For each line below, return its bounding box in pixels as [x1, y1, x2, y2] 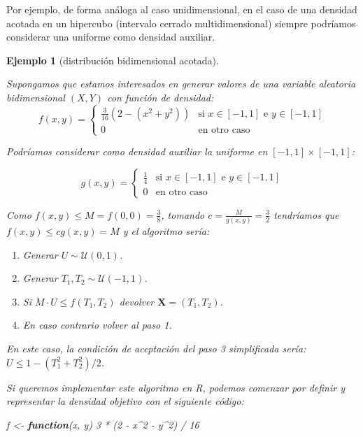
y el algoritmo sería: [122, 224, 210, 238]
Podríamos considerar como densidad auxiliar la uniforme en [6, 144, 268, 159]
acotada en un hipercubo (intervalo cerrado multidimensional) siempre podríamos [6, 15, 356, 30]
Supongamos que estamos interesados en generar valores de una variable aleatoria [6, 76, 356, 91]
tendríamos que [273, 207, 339, 222]
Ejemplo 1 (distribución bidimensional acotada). [6, 52, 219, 67]
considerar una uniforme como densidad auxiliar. [6, 29, 215, 44]
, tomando [161, 207, 205, 222]
